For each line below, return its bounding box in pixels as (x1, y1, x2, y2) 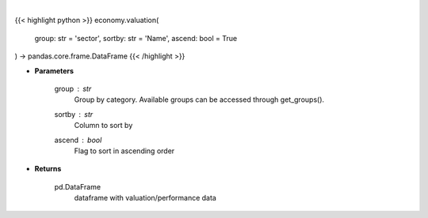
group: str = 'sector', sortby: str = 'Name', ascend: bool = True (34, 33, 238, 43)
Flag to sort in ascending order (74, 146, 175, 156)
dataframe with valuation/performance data (74, 194, 217, 203)
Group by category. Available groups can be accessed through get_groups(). (74, 95, 325, 104)
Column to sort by (74, 121, 133, 130)
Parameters (34, 66, 75, 75)
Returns (34, 164, 62, 174)
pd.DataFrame (54, 182, 101, 191)
